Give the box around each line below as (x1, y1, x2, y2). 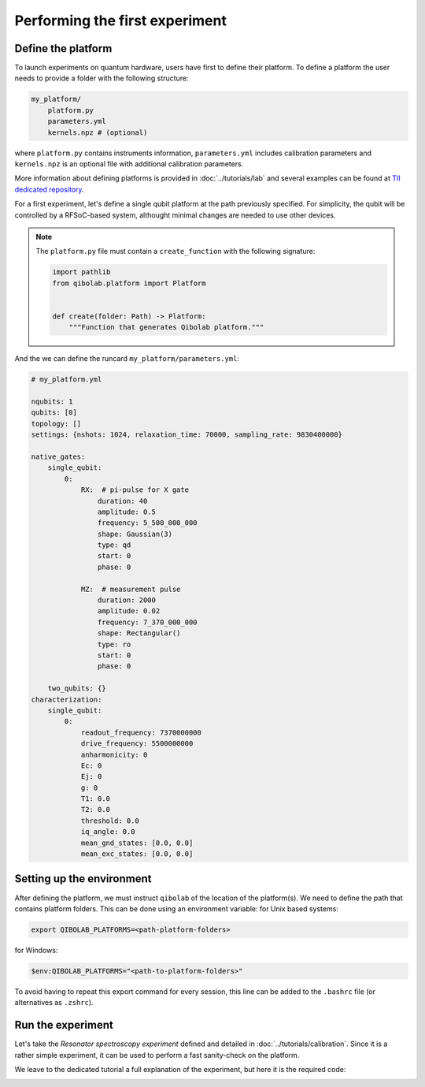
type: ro (97, 639, 131, 649)
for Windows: (14, 945, 58, 955)
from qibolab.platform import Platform (52, 278, 206, 288)
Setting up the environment (14, 872, 152, 886)
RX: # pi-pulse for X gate (80, 486, 189, 494)
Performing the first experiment (14, 12, 227, 29)
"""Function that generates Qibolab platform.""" (68, 323, 264, 332)
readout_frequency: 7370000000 (80, 728, 202, 737)
